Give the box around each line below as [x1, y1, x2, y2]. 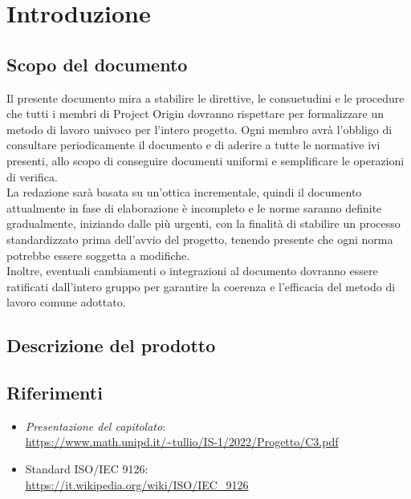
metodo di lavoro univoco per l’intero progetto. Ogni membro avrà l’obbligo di [6, 120, 393, 137]
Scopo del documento [6, 51, 188, 76]
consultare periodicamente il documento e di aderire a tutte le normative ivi [6, 136, 380, 153]
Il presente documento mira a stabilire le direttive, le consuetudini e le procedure [6, 89, 405, 106]
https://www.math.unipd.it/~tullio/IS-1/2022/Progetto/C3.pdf [25, 433, 339, 450]
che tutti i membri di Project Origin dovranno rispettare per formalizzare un [6, 105, 385, 122]
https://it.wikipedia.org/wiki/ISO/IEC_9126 [25, 476, 249, 493]
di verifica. [6, 168, 58, 185]
